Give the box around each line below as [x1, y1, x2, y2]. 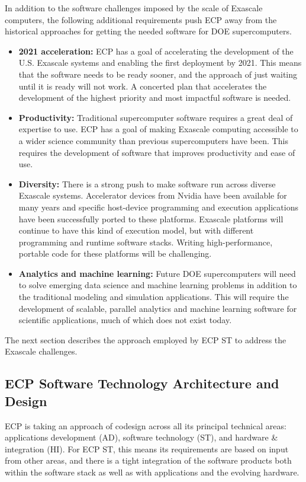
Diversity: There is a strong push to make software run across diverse [18, 177, 276, 190]
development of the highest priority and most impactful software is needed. [18, 91, 291, 104]
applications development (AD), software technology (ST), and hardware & [5, 431, 278, 443]
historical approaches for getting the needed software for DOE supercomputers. [5, 25, 292, 37]
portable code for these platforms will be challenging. [18, 247, 212, 260]
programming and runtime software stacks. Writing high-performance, [18, 235, 273, 248]
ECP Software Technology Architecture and [5, 374, 279, 392]
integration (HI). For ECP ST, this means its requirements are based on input [5, 442, 289, 455]
